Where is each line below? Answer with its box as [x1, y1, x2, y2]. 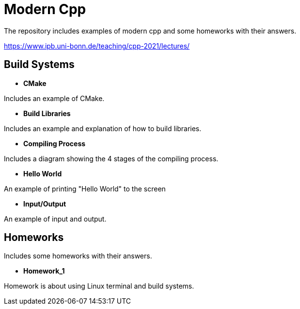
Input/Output [23, 199, 66, 208]
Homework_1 [23, 267, 65, 275]
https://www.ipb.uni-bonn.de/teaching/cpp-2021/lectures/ [4, 41, 190, 50]
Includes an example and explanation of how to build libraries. [4, 124, 202, 133]
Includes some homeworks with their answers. [4, 252, 152, 260]
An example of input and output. [4, 214, 107, 223]
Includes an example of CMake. [4, 94, 105, 103]
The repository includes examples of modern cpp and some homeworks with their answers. [4, 26, 297, 35]
